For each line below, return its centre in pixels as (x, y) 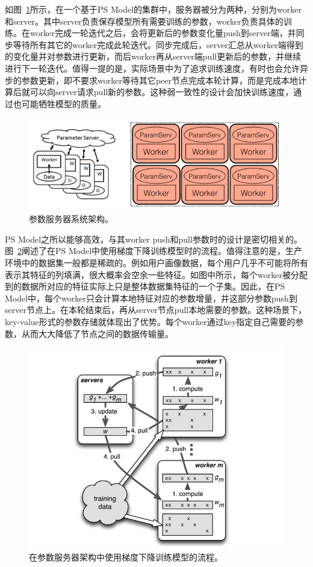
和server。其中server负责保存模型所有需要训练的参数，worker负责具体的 (144, 21)
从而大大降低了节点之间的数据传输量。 (97, 333)
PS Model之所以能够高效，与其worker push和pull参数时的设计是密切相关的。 (153, 239)
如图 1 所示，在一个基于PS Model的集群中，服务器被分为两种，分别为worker (153, 9)
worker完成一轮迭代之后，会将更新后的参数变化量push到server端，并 (163, 33)
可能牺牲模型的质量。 (64, 103)
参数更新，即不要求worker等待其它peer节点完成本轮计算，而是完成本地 (160, 80)
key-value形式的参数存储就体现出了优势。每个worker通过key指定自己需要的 (150, 322)
